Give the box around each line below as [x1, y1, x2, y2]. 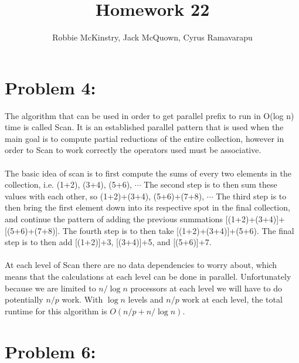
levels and [128, 293, 164, 306]
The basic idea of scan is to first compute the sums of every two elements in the [5, 167, 291, 179]
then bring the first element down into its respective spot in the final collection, [5, 201, 290, 213]
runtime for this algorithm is [5, 304, 107, 317]
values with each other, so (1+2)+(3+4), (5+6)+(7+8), [5, 189, 205, 202]
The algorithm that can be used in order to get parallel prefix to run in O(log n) [5, 109, 294, 121]
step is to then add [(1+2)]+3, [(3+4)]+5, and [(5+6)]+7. [5, 236, 212, 248]
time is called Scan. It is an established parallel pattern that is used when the [5, 121, 284, 133]
